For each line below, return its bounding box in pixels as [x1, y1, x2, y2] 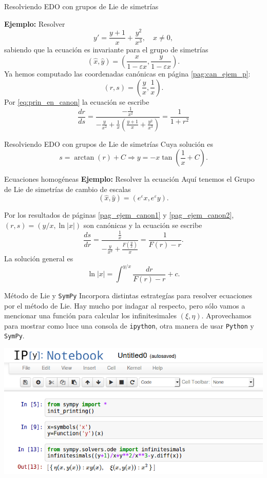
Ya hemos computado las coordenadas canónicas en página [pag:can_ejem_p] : [4, 68, 251, 79]
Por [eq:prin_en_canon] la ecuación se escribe [4, 96, 149, 107]
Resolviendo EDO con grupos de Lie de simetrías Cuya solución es [4, 138, 213, 149]
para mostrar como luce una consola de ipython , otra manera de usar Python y [4, 320, 254, 331]
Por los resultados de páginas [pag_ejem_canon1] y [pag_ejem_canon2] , [4, 209, 234, 220]
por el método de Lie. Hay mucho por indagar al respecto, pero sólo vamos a [4, 300, 245, 311]
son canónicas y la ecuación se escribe [83, 220, 202, 231]
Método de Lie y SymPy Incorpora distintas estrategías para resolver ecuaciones [4, 290, 253, 300]
